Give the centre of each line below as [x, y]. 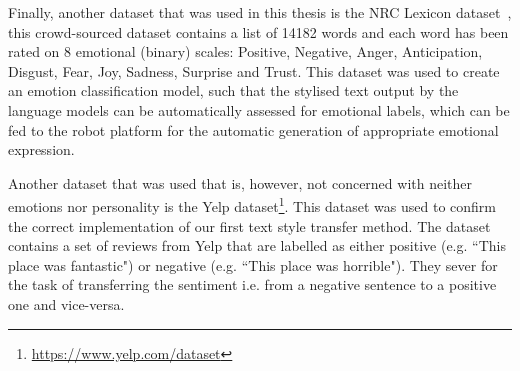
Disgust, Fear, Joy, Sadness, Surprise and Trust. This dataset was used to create [254, 70]
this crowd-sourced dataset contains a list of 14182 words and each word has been [258, 31]
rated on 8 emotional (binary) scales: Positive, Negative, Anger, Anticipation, [245, 51]
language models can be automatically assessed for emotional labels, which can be [259, 109]
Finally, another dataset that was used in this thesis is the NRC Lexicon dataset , [260, 12]
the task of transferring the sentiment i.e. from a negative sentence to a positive [252, 284]
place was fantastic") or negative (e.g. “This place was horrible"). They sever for [253, 264]
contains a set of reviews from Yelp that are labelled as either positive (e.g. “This [257, 245]
